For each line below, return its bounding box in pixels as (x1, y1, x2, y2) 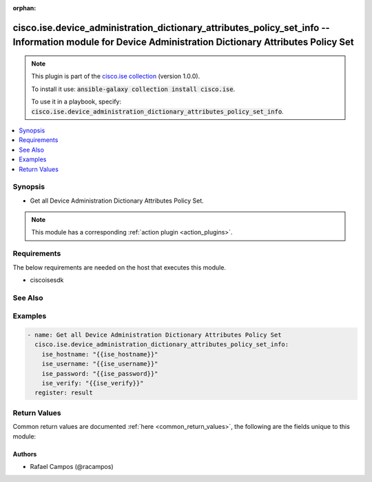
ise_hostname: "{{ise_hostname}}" (41, 350, 158, 358)
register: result (34, 389, 93, 396)
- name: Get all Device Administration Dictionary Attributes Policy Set (27, 331, 282, 339)
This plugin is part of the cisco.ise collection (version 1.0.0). (31, 72, 200, 81)
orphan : (12, 4, 37, 12)
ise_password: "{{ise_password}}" (41, 370, 158, 377)
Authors (12, 450, 37, 458)
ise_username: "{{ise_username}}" (41, 360, 158, 368)
